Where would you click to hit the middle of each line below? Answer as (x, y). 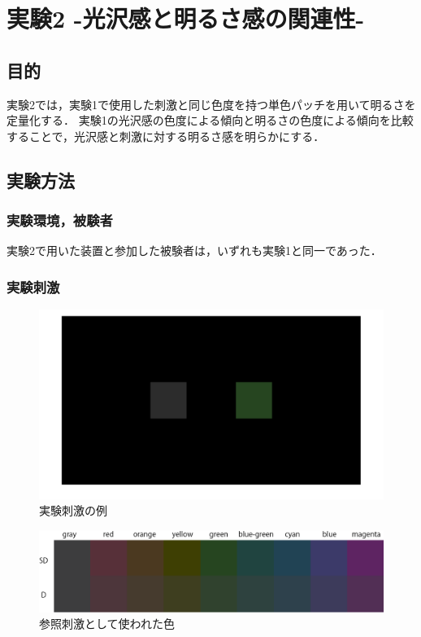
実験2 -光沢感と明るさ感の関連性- (186, 18)
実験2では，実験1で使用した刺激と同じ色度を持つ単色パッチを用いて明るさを (211, 104)
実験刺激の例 (73, 510)
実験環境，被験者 (60, 220)
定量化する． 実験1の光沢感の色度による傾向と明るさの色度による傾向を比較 (210, 120)
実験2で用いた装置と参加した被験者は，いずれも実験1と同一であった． (194, 250)
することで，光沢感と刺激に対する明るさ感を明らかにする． (166, 136)
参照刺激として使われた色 (107, 624)
